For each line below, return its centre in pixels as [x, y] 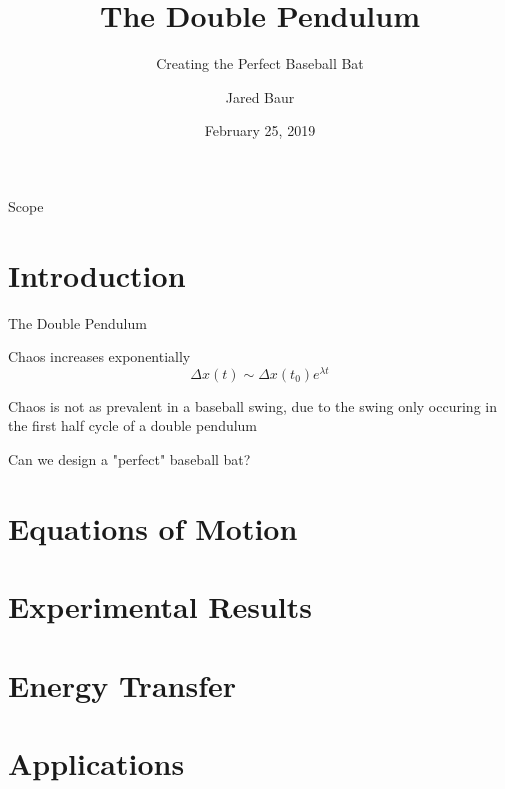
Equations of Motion [153, 527]
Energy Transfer [122, 684]
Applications [96, 762]
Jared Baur [260, 96]
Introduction [97, 274]
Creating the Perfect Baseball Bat [260, 63]
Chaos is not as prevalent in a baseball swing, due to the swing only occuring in [252, 405]
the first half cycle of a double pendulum [133, 425]
